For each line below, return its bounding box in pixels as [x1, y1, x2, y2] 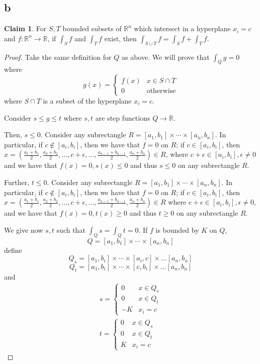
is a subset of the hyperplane [43, 95, 132, 106]
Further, [4, 176, 30, 187]
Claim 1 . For [4, 23, 47, 34]
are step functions [95, 112, 150, 123]
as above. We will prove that [121, 51, 210, 62]
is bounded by [155, 224, 199, 235]
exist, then [104, 33, 137, 43]
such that [56, 224, 85, 235]
